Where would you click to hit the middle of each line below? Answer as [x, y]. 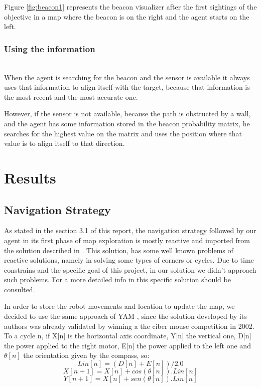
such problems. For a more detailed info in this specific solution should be [117, 279]
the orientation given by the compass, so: [86, 355]
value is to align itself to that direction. [64, 143]
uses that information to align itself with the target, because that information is [127, 87]
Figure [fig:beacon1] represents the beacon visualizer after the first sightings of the [130, 7]
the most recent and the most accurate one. [71, 96]
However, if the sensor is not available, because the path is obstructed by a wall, [127, 114]
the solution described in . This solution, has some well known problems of [119, 250]
